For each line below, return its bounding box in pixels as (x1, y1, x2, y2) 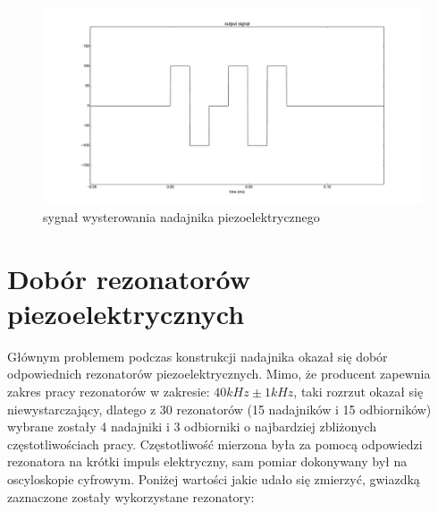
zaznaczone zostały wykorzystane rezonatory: (7, 487, 255, 506)
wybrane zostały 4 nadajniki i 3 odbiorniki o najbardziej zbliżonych (7, 417, 376, 436)
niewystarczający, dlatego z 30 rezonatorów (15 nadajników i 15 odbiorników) (7, 399, 432, 418)
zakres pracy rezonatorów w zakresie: (7, 381, 210, 400)
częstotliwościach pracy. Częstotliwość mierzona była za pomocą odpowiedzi (7, 434, 423, 453)
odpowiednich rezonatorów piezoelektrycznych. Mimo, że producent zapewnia (7, 364, 431, 383)
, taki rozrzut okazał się (293, 381, 424, 400)
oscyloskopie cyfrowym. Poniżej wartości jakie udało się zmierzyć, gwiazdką (7, 469, 420, 488)
